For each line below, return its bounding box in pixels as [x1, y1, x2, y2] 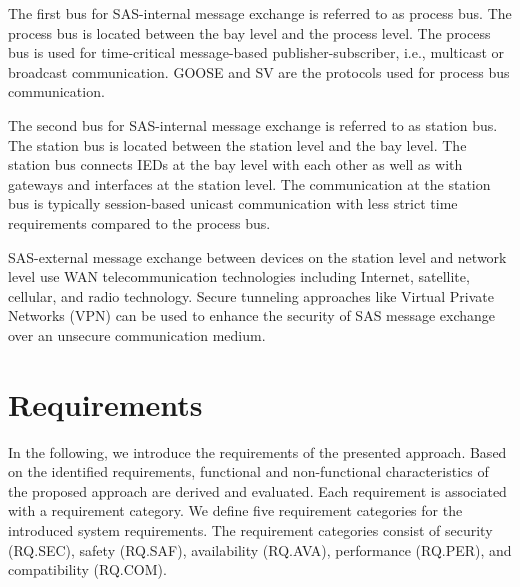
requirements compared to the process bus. [8, 212, 271, 233]
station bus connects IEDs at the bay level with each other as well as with [8, 154, 463, 175]
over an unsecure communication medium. [8, 324, 266, 345]
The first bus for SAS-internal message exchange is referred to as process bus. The [8, 3, 512, 23]
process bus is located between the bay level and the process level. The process [8, 22, 491, 43]
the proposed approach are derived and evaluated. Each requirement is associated [8, 480, 507, 501]
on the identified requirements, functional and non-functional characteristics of [8, 461, 489, 482]
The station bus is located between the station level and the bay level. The [8, 134, 467, 155]
